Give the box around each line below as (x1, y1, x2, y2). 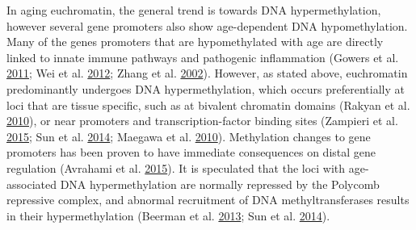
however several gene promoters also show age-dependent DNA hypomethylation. (6, 17, 408, 34)
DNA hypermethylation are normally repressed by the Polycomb (60, 175, 380, 192)
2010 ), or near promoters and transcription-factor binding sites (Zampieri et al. (6, 112, 398, 129)
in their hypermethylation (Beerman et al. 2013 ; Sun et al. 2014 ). (6, 207, 330, 224)
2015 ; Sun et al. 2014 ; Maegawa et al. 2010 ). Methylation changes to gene (6, 128, 371, 144)
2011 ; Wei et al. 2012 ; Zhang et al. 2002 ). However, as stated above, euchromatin (6, 65, 408, 82)
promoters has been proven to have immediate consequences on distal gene (6, 144, 376, 161)
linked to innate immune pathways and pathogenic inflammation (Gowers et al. (6, 48, 399, 65)
